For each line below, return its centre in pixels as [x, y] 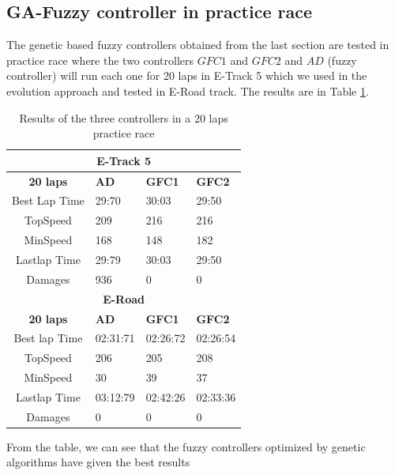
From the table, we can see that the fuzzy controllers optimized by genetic [186, 446]
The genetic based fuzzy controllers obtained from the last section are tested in [198, 45]
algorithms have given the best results [98, 462]
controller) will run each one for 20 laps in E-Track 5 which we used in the [187, 75]
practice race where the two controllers [100, 60]
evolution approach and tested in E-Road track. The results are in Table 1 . [188, 90]
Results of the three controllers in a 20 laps [124, 117]
